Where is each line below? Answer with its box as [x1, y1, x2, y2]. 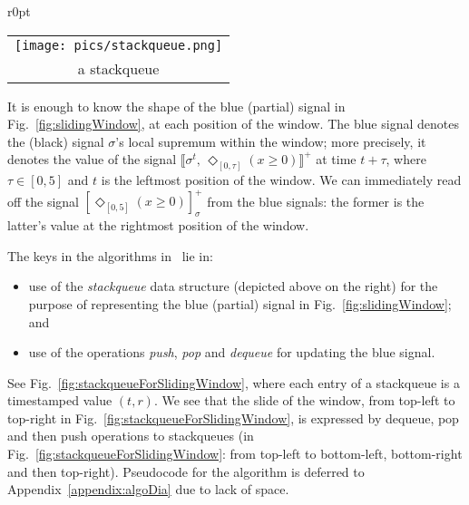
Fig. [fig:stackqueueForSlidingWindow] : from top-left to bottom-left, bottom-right [7, 444, 463, 463]
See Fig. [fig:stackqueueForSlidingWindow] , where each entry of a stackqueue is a [7, 373, 460, 392]
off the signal [7, 191, 80, 210]
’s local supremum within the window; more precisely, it [115, 131, 426, 151]
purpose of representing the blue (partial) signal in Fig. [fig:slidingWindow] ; [28, 294, 452, 313]
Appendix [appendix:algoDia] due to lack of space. [7, 480, 289, 499]
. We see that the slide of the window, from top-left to [153, 391, 455, 410]
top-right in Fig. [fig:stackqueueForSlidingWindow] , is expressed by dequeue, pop [7, 408, 459, 427]
